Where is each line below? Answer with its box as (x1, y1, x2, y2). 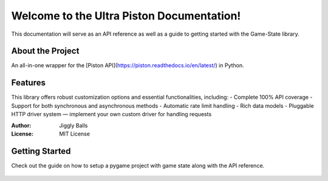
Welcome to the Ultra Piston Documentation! (11, 9, 241, 22)
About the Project (11, 46, 80, 56)
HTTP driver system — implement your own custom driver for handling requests (11, 111, 212, 118)
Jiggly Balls (59, 122, 88, 129)
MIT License (59, 130, 91, 137)
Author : (11, 122, 32, 129)
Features (11, 77, 46, 88)
